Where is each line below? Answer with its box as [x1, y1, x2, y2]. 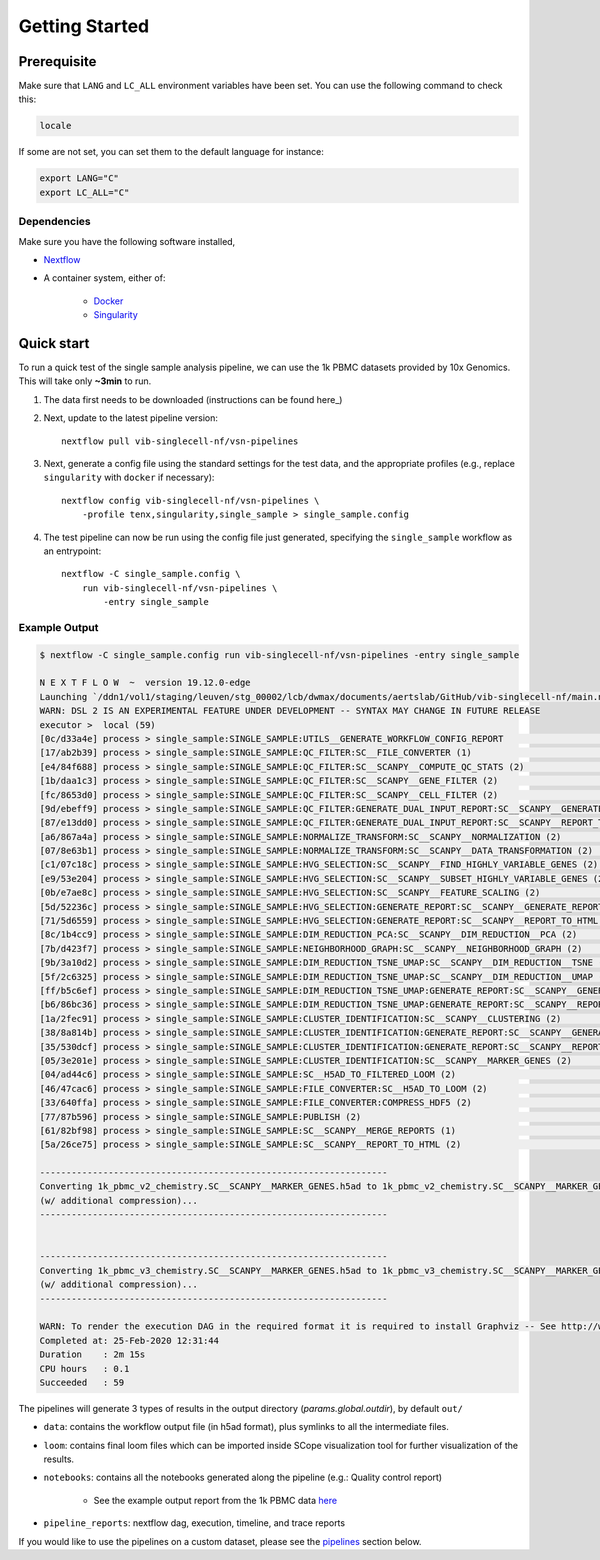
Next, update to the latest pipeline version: [43, 412, 219, 424]
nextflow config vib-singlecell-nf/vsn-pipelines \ [61, 495, 320, 506]
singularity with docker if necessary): [43, 471, 215, 484]
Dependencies [18, 215, 92, 229]
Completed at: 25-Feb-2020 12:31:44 [39, 1335, 220, 1346]
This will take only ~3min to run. [18, 375, 152, 387]
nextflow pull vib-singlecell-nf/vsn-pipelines [61, 435, 299, 447]
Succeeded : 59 [39, 1376, 125, 1388]
